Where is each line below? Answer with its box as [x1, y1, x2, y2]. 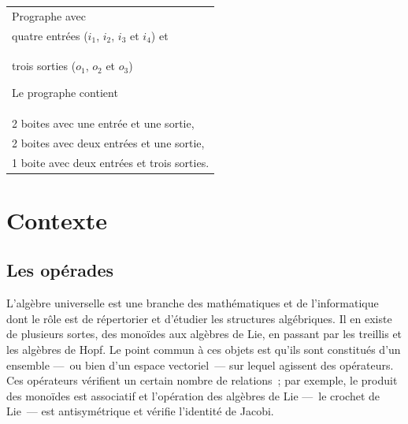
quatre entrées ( [12, 27, 88, 43]
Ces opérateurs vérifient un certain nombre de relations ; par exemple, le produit [6, 372, 398, 389]
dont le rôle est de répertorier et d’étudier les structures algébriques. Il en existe [6, 310, 392, 326]
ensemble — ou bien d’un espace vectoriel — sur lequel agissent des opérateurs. [6, 356, 394, 373]
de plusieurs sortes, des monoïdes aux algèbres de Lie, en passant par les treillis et [6, 325, 402, 342]
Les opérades [6, 258, 114, 282]
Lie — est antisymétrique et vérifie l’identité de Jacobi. [6, 403, 274, 419]
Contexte [6, 203, 107, 236]
